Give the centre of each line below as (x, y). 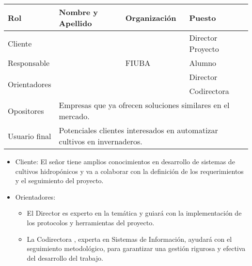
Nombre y (79, 12)
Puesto (203, 17)
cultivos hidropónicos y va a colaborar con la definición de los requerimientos (129, 171)
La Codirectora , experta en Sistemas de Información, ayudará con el (129, 239)
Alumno (203, 63)
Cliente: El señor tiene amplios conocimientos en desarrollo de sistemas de (125, 161)
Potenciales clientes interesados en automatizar (138, 130)
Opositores (26, 110)
